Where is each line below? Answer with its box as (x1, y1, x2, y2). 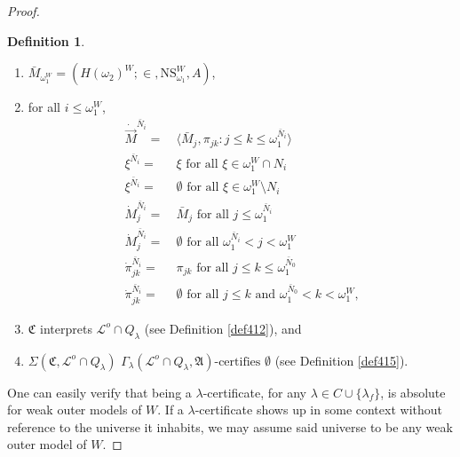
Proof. (7, 2, 40, 20)
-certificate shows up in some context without (194, 400, 442, 419)
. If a (157, 400, 184, 419)
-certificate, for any (202, 382, 306, 401)
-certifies (214, 355, 261, 368)
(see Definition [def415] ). (274, 351, 408, 369)
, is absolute (380, 382, 446, 401)
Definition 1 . (7, 31, 85, 50)
